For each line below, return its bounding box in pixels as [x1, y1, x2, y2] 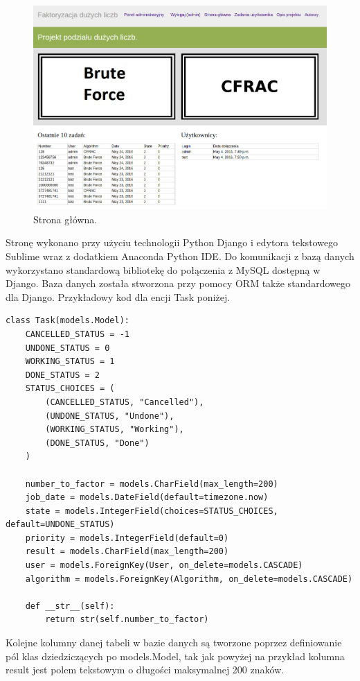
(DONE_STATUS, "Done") [45, 438, 150, 448]
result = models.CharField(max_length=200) [25, 546, 229, 557]
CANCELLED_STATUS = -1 [25, 329, 129, 339]
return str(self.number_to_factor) [45, 614, 209, 625]
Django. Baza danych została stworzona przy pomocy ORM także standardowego [6, 276, 350, 291]
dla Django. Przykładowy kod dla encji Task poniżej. [6, 289, 231, 304]
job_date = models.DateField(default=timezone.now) [25, 492, 269, 503]
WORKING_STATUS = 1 [25, 356, 115, 367]
